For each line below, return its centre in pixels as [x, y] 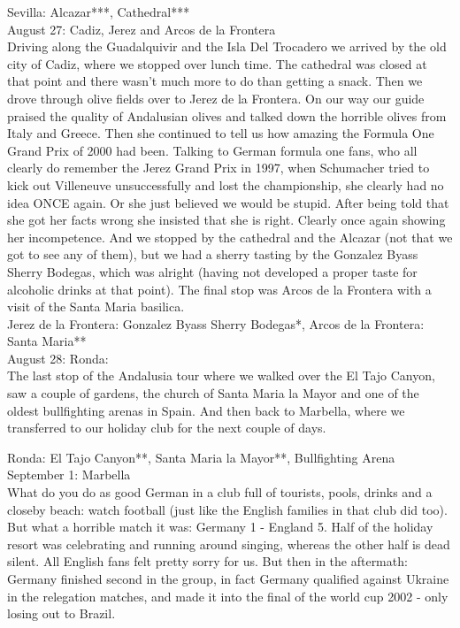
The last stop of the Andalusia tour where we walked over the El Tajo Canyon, [221, 375]
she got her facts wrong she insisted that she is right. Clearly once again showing [226, 220]
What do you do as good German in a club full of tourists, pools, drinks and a [220, 492]
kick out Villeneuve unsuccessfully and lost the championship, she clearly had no [226, 184]
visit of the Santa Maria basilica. [96, 306]
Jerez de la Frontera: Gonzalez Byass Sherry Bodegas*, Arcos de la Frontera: [216, 323]
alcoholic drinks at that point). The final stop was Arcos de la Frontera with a [219, 289]
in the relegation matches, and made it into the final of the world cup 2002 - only [228, 596]
